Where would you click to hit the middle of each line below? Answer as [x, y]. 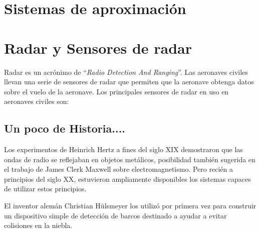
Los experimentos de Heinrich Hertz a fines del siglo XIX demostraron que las [123, 149]
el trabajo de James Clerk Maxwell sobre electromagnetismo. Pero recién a [118, 169]
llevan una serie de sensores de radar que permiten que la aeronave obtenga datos [129, 82]
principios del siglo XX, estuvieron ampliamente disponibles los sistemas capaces [127, 179]
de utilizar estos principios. [45, 189]
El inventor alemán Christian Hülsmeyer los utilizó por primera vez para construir [130, 206]
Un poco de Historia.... [65, 128]
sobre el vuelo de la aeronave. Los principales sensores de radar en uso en [116, 91]
